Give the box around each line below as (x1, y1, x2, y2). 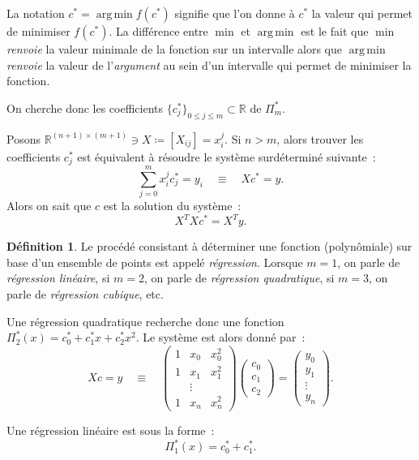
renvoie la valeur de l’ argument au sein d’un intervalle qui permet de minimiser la (6, 56, 412, 73)
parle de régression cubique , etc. (6, 286, 164, 303)
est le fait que (301, 23, 369, 39)
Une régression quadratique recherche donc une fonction (6, 312, 284, 329)
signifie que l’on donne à (174, 5, 295, 21)
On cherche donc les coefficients (6, 99, 164, 116)
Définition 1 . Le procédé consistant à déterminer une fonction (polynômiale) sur (6, 238, 413, 255)
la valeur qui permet (311, 5, 413, 21)
